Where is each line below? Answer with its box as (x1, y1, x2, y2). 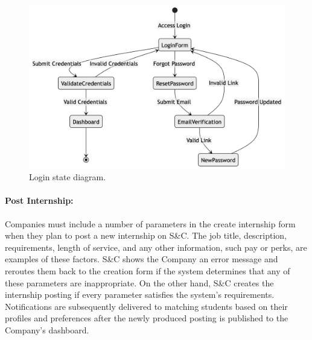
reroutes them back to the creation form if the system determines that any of (5, 264, 290, 277)
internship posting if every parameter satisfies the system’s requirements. (5, 288, 275, 301)
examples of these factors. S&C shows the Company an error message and (5, 253, 278, 265)
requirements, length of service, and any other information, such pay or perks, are (5, 241, 307, 253)
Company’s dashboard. (5, 323, 89, 336)
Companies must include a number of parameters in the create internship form (5, 217, 296, 230)
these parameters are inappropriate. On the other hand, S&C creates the (5, 276, 274, 289)
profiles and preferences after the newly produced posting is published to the (5, 312, 288, 324)
